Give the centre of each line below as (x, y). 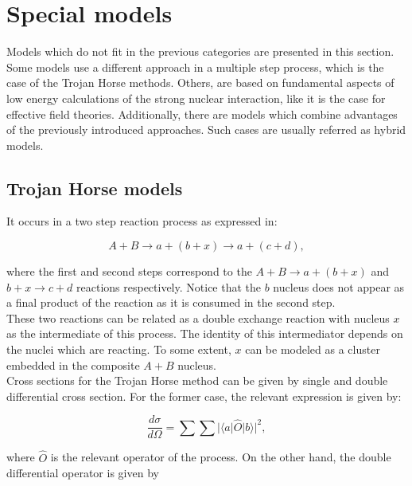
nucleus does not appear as (339, 286)
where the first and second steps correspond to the (129, 271)
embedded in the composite (73, 364)
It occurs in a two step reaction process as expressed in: (142, 221)
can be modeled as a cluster (313, 349)
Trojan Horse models (95, 188)
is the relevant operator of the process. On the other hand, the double (221, 457)
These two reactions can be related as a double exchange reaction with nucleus (198, 317)
